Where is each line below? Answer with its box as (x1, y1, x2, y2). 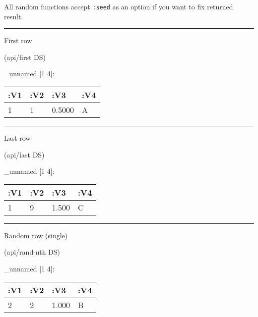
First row (4, 35, 32, 46)
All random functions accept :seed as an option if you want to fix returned (4, 1, 233, 11)
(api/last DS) (4, 149, 45, 159)
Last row (4, 133, 31, 143)
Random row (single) (4, 230, 68, 240)
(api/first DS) (4, 52, 46, 62)
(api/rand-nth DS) (4, 247, 61, 257)
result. (4, 11, 23, 21)
